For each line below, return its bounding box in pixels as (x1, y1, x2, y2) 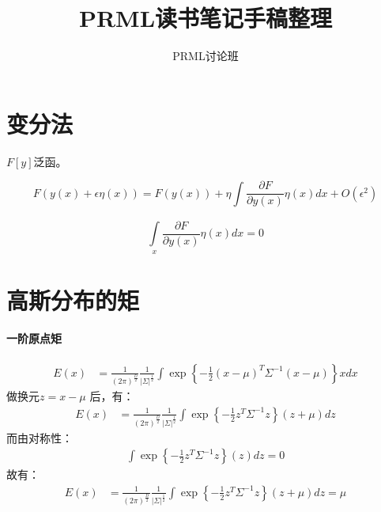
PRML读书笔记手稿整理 (78, 2, 333, 34)
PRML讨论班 (172, 47, 239, 64)
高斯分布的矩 (6, 283, 140, 316)
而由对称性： (6, 429, 73, 446)
